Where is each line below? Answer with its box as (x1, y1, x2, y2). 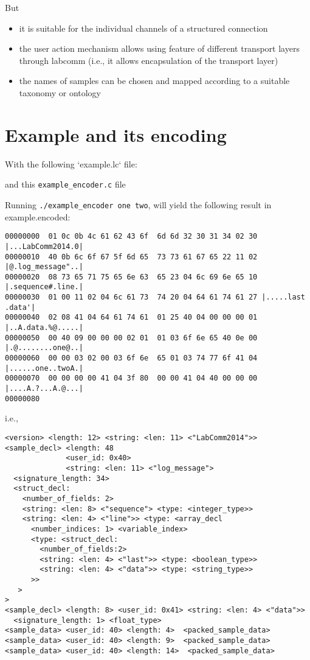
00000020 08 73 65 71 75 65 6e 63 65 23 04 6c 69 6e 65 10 (5, 272, 258, 281)
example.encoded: (5, 210, 71, 223)
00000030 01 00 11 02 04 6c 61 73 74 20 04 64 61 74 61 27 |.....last (5, 293, 305, 302)
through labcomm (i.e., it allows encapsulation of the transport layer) (19, 54, 278, 66)
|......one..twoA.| (5, 363, 83, 373)
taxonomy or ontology (19, 86, 102, 99)
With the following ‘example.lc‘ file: (5, 157, 137, 170)
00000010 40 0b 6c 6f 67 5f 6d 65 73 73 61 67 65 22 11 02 (5, 252, 258, 261)
